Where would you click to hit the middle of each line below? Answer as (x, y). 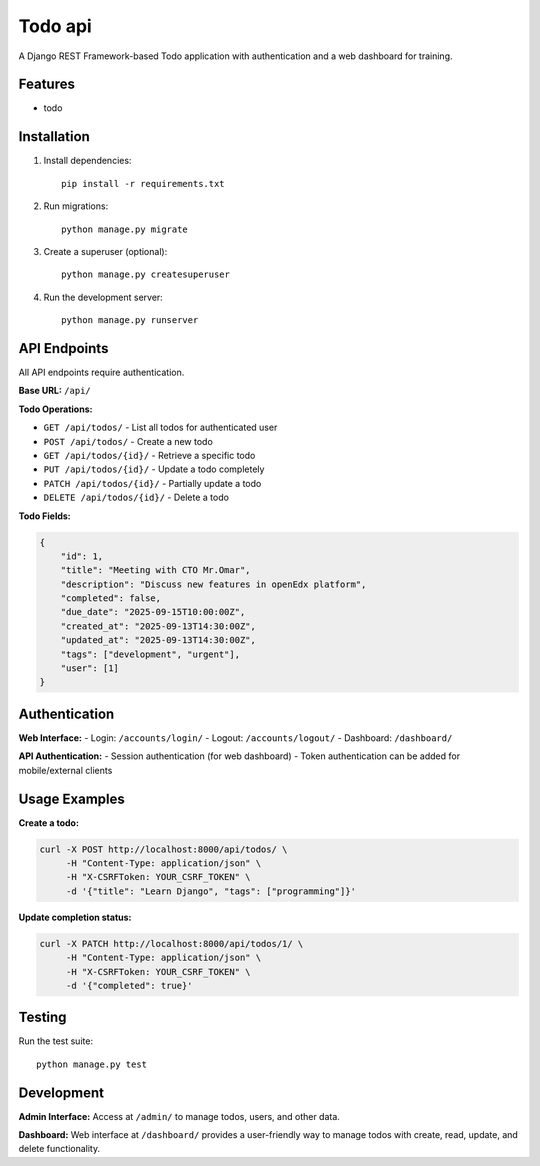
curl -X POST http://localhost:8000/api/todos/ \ (163, 849)
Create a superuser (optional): (105, 251)
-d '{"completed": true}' (129, 985)
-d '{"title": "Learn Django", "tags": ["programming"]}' (211, 891)
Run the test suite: (56, 1041)
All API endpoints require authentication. (101, 372)
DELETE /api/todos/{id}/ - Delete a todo (136, 497)
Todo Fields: (45, 516)
